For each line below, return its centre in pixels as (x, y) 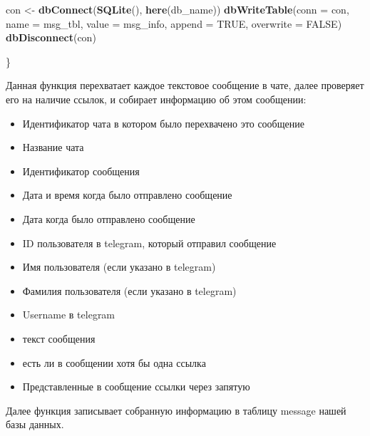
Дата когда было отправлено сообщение (109, 218)
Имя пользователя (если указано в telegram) (119, 267)
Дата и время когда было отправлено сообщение (127, 195)
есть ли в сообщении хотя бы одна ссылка (114, 362)
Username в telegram (69, 315)
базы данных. (35, 424)
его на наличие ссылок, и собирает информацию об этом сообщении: (156, 99)
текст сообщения (59, 338)
